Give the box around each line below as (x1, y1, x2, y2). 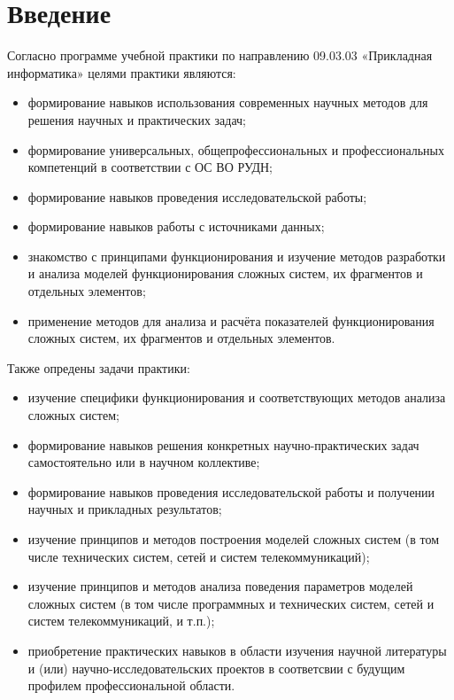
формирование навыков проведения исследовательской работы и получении (27, 482, 435, 501)
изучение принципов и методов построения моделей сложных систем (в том (27, 530, 440, 548)
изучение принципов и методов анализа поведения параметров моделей (27, 577, 413, 595)
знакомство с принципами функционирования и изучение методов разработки (27, 246, 446, 265)
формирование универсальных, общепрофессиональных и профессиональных (27, 140, 445, 159)
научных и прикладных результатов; (27, 500, 222, 518)
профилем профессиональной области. (27, 676, 235, 695)
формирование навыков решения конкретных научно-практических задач (27, 435, 419, 454)
